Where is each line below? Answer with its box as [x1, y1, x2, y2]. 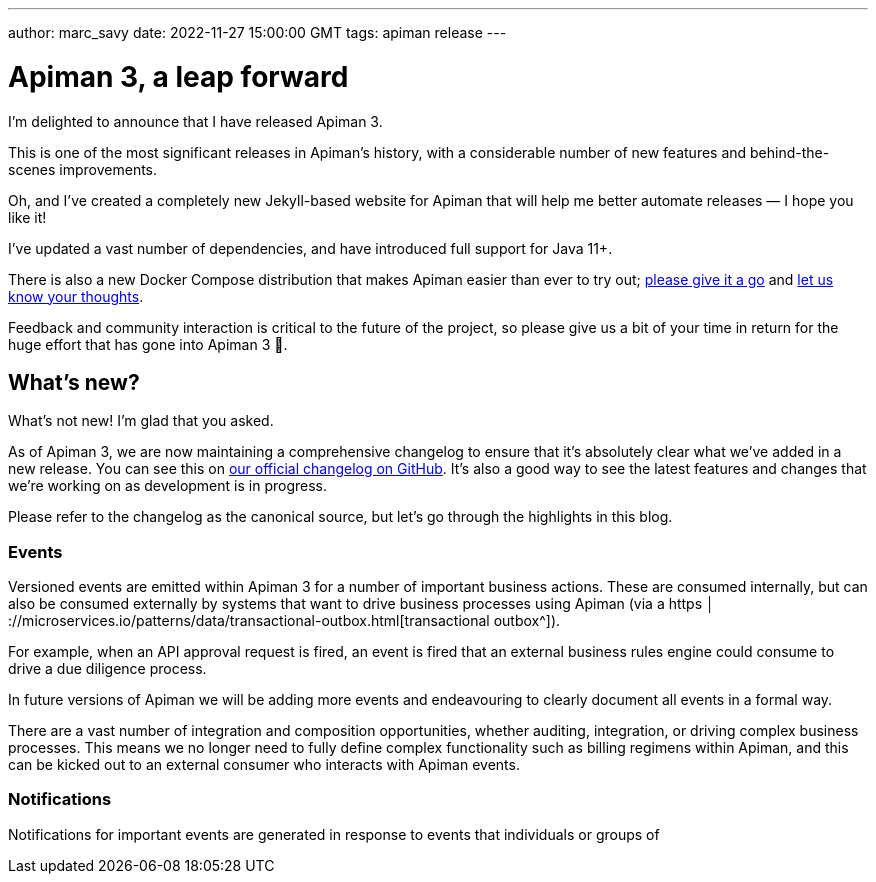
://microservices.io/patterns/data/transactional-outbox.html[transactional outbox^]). [8, 612, 561, 630]
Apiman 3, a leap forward [8, 59, 349, 94]
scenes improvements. [8, 160, 158, 178]
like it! [8, 208, 47, 226]
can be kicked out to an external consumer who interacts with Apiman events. [8, 756, 520, 774]
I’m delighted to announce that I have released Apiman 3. [8, 112, 383, 130]
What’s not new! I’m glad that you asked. [8, 412, 274, 430]
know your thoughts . [8, 287, 144, 305]
